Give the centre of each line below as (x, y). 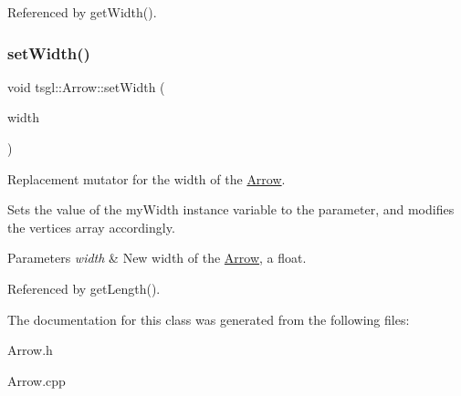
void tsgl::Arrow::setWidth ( (86, 86)
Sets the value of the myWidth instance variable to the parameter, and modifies (231, 209)
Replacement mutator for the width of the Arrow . (147, 178)
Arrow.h (30, 350)
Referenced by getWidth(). (82, 12)
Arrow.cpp (37, 380)
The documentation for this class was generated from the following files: (209, 319)
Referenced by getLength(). (84, 288)
